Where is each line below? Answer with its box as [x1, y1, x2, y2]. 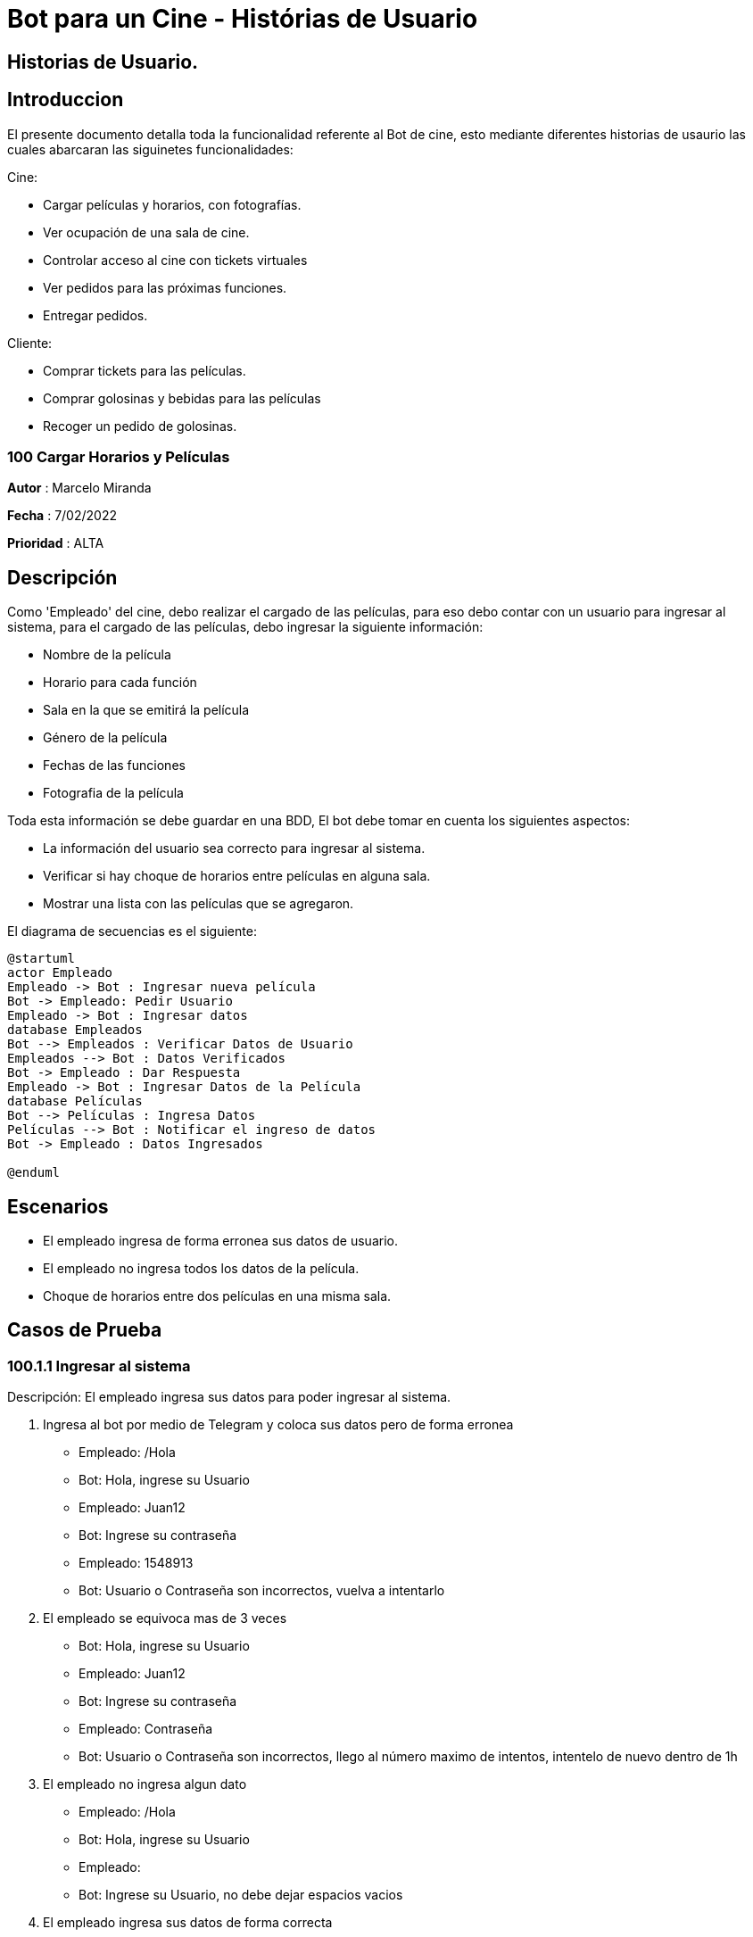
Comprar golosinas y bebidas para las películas [43, 390, 321, 406]
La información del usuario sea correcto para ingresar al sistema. [43, 840, 426, 857]
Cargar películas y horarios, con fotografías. [43, 196, 302, 212]
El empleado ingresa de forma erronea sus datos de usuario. [43, 1233, 398, 1249]
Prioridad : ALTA [7, 535, 104, 551]
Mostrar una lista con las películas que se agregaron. [43, 896, 354, 912]
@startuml [7, 951, 75, 966]
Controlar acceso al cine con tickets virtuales [43, 252, 308, 268]
